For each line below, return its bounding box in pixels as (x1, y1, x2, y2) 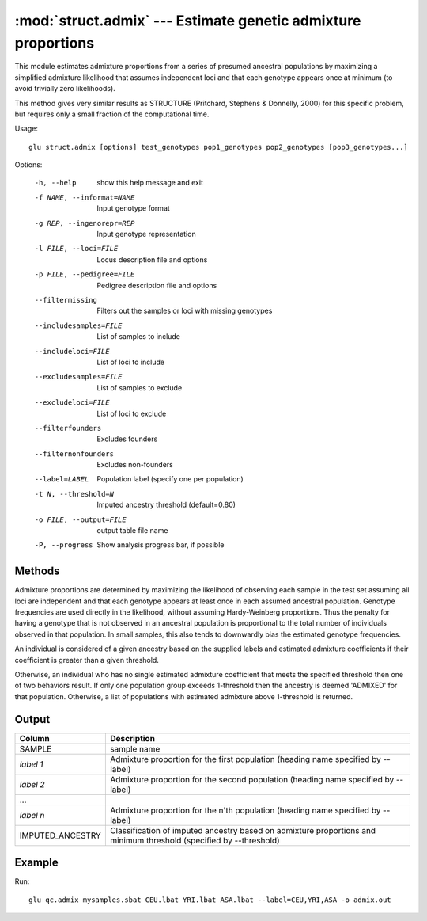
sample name (109, 743, 161, 754)
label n (19, 809, 45, 820)
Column (19, 733, 51, 744)
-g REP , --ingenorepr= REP (34, 219, 135, 227)
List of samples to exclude (96, 382, 183, 392)
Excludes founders (96, 434, 158, 443)
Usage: (14, 124, 39, 134)
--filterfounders (34, 424, 102, 432)
